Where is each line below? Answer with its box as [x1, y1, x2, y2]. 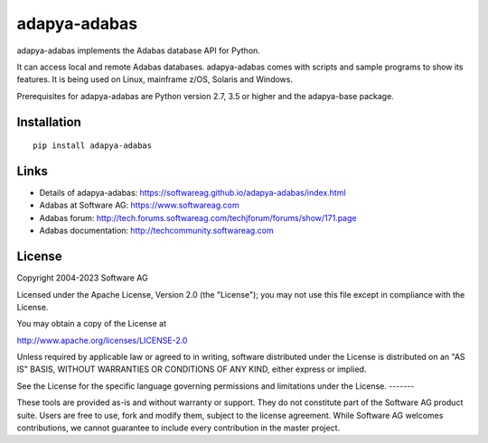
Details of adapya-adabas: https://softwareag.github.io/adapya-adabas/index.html [39, 188, 347, 198]
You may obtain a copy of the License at [16, 318, 167, 329]
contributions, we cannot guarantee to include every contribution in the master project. [16, 422, 341, 433]
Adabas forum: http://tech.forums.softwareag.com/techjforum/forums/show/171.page [39, 212, 357, 223]
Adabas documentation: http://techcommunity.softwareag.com [39, 226, 275, 236]
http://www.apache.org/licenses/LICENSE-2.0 [16, 335, 188, 346]
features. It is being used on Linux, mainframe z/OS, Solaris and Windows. [16, 74, 294, 85]
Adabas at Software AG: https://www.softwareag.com [39, 199, 239, 211]
